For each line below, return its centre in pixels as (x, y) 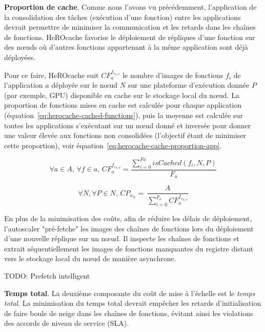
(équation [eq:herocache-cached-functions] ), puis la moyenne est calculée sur (124, 115)
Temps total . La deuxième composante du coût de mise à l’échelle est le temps (130, 293)
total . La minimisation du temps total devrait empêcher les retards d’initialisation (133, 303)
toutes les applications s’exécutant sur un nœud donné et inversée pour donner (128, 125)
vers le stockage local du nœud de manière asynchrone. (90, 258)
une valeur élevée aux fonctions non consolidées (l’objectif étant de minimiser (125, 135)
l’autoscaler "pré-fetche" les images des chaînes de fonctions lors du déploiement (129, 228)
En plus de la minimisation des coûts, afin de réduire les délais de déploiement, (128, 218)
